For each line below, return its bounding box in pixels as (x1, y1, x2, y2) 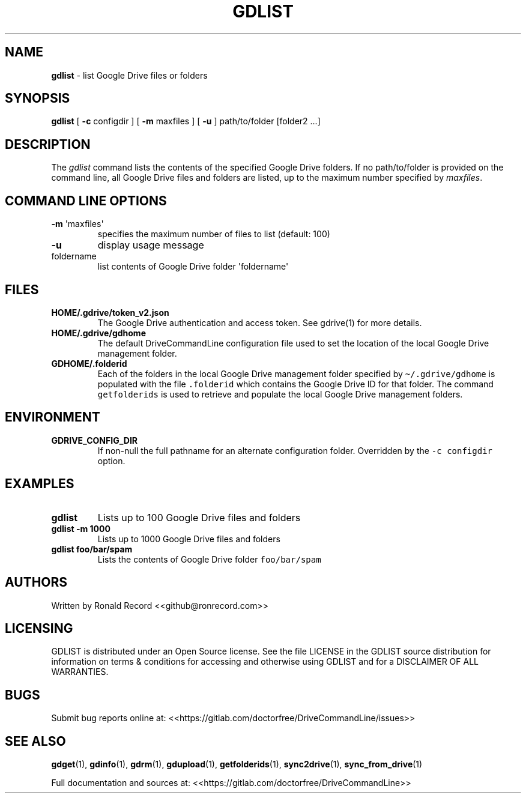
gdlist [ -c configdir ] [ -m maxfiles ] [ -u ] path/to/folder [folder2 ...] (51, 116, 321, 127)
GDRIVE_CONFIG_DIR (51, 435, 138, 446)
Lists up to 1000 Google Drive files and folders (97, 533, 280, 544)
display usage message (97, 239, 204, 252)
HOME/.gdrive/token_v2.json (51, 307, 169, 318)
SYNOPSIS (5, 91, 70, 106)
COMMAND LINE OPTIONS (5, 193, 167, 208)
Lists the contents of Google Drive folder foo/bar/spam (97, 554, 321, 564)
